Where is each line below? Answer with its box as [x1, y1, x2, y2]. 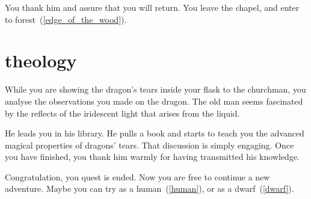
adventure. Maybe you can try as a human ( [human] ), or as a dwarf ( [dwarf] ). [5, 182, 294, 195]
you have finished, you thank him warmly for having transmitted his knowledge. [5, 150, 300, 163]
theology [5, 48, 77, 73]
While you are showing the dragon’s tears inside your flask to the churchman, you [5, 83, 306, 96]
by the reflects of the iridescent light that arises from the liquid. [5, 106, 240, 119]
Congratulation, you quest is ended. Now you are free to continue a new [5, 170, 270, 183]
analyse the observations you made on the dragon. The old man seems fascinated [5, 94, 303, 107]
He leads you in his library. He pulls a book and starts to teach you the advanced [5, 127, 304, 139]
